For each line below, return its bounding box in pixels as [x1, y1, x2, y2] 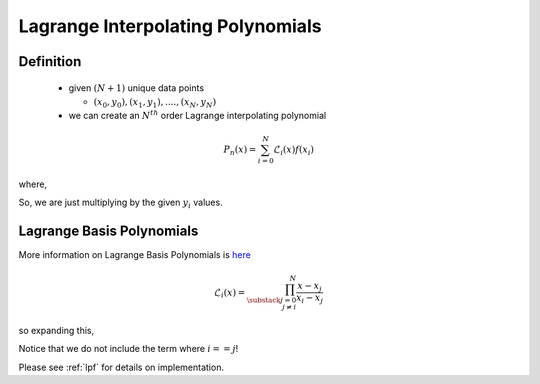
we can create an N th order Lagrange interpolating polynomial [68, 108, 327, 121]
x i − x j [295, 292, 324, 305]
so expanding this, [18, 325, 95, 337]
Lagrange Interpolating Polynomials [18, 15, 322, 37]
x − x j [296, 280, 322, 294]
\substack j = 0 [246, 295, 297, 305]
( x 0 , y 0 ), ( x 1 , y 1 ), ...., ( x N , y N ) [93, 96, 217, 110]
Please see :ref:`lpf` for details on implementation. [18, 361, 225, 373]
